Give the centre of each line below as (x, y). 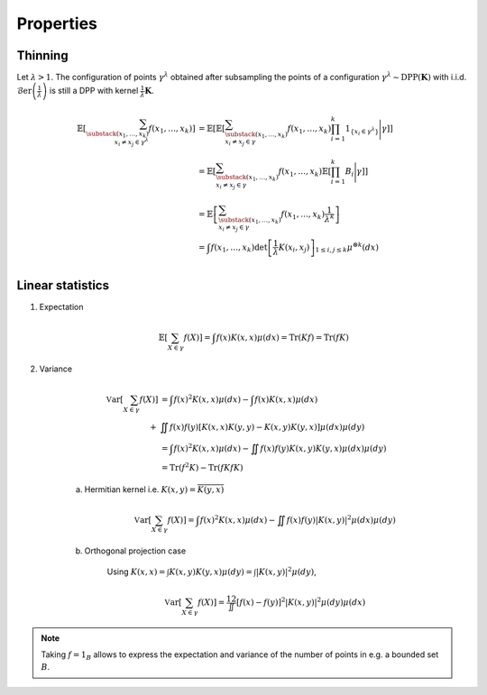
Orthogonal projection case (135, 551)
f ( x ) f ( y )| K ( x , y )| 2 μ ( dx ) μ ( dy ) (341, 519)
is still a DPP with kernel (94, 91)
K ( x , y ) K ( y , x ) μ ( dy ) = (211, 572)
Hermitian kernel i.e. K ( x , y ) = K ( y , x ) (154, 489)
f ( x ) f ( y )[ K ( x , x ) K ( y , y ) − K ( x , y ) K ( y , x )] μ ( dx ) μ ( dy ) (267, 427)
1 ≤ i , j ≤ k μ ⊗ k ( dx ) (347, 247)
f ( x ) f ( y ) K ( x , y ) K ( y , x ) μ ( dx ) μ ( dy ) (323, 448)
